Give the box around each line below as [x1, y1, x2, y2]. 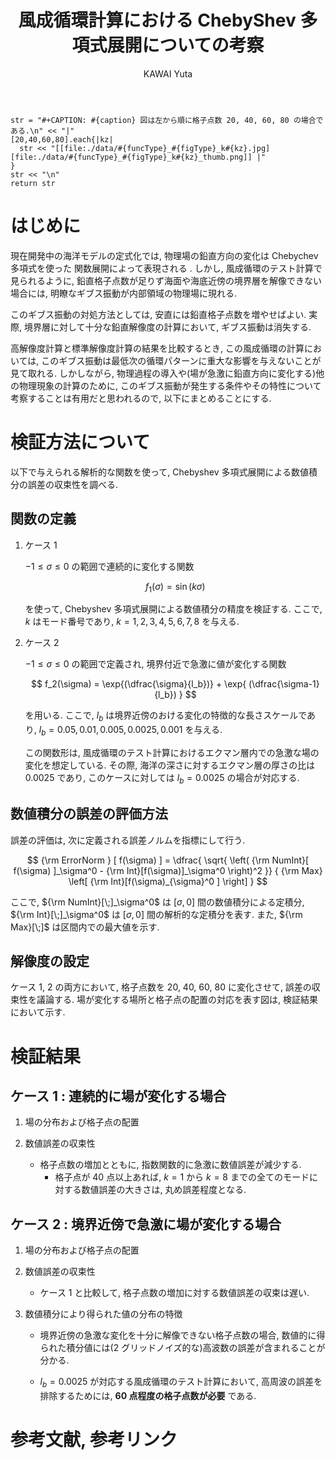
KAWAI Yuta [143, 67, 193, 80]
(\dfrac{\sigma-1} [248, 678, 320, 690]
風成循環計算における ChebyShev [18, 9, 297, 32]
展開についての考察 [106, 34, 265, 57]
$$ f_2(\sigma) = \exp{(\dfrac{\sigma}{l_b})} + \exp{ [31, 678, 247, 690]
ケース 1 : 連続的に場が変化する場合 [10, 1088, 227, 1105]
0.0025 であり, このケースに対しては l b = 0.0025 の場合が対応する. [24, 772, 300, 786]
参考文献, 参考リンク [10, 1429, 178, 1451]
